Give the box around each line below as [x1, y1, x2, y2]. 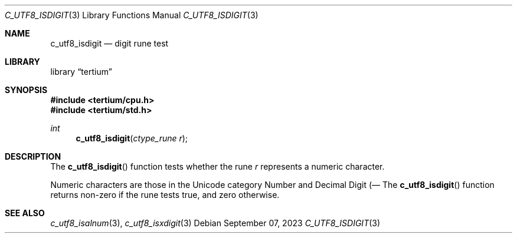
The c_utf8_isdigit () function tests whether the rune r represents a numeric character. [50, 161, 385, 171]
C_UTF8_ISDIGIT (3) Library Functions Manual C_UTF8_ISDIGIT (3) [5, 10, 258, 20]
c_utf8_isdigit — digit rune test [50, 38, 169, 48]
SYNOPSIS [5, 85, 48, 95]
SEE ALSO [5, 208, 45, 218]
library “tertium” [50, 67, 112, 77]
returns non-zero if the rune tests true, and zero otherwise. [50, 190, 280, 200]
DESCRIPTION [5, 151, 61, 161]
